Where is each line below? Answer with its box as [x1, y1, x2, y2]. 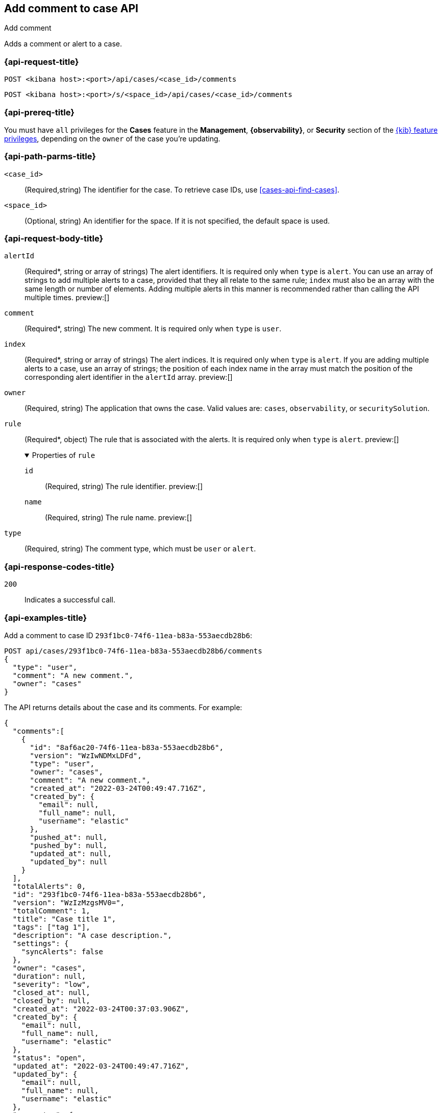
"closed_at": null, [12, 988, 90, 997]
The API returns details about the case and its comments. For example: [4, 703, 242, 712]
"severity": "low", [12, 980, 90, 988]
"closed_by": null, [12, 996, 90, 1005]
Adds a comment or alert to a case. [4, 39, 122, 49]
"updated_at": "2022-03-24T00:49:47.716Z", [12, 1061, 189, 1070]
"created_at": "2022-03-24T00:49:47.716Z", [30, 784, 207, 792]
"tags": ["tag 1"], [12, 923, 90, 931]
